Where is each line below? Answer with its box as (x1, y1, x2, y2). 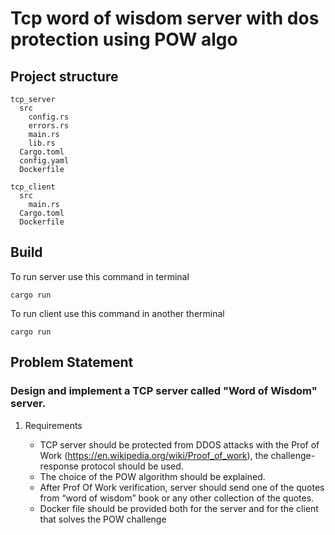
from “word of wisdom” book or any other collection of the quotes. (39, 492, 315, 504)
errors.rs (28, 121, 70, 131)
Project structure (10, 68, 119, 85)
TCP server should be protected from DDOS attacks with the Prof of (39, 438, 320, 451)
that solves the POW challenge (39, 513, 167, 525)
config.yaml (19, 156, 70, 166)
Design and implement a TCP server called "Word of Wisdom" (10, 384, 318, 398)
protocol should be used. (80, 460, 184, 472)
